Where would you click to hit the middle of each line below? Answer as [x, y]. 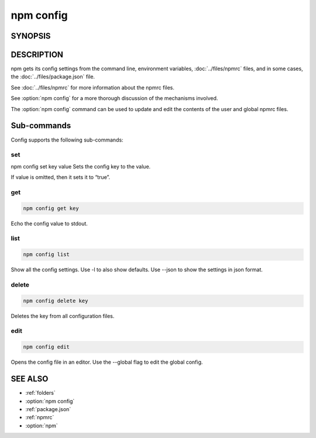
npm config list [47, 255]
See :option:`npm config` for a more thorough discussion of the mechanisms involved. [114, 98]
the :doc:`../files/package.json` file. [53, 77]
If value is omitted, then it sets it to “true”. [61, 177]
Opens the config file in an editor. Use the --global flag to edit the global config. [107, 362]
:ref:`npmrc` [40, 418]
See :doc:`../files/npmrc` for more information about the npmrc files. [93, 87]
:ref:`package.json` [48, 409]
